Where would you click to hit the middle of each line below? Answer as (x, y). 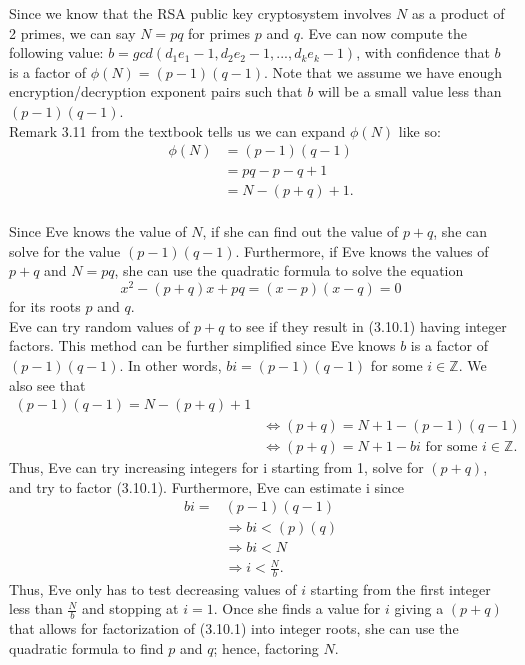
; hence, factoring (266, 647)
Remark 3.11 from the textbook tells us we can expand (177, 130)
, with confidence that (423, 52)
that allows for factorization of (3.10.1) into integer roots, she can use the (234, 628)
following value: (56, 52)
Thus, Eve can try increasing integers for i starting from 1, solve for (216, 467)
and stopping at (130, 608)
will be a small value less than (409, 91)
